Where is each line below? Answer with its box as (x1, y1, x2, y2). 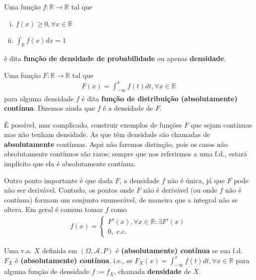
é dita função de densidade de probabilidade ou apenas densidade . (4, 53, 226, 63)
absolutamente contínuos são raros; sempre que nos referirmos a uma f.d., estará (4, 148, 247, 159)
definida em (42, 245, 77, 256)
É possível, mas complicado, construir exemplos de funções (4, 119, 182, 130)
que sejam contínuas (191, 119, 252, 130)
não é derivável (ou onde (143, 185, 217, 195)
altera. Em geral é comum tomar (4, 204, 103, 214)
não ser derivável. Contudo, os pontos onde (4, 185, 134, 195)
